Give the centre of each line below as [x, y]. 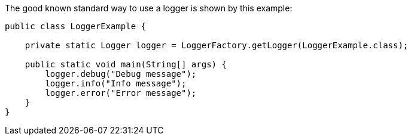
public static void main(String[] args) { [126, 64]
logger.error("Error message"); [121, 93]
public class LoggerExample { [76, 26]
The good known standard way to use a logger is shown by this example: [149, 8]
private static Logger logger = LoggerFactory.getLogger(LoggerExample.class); [217, 45]
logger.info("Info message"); [116, 83]
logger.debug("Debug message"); [121, 74]
